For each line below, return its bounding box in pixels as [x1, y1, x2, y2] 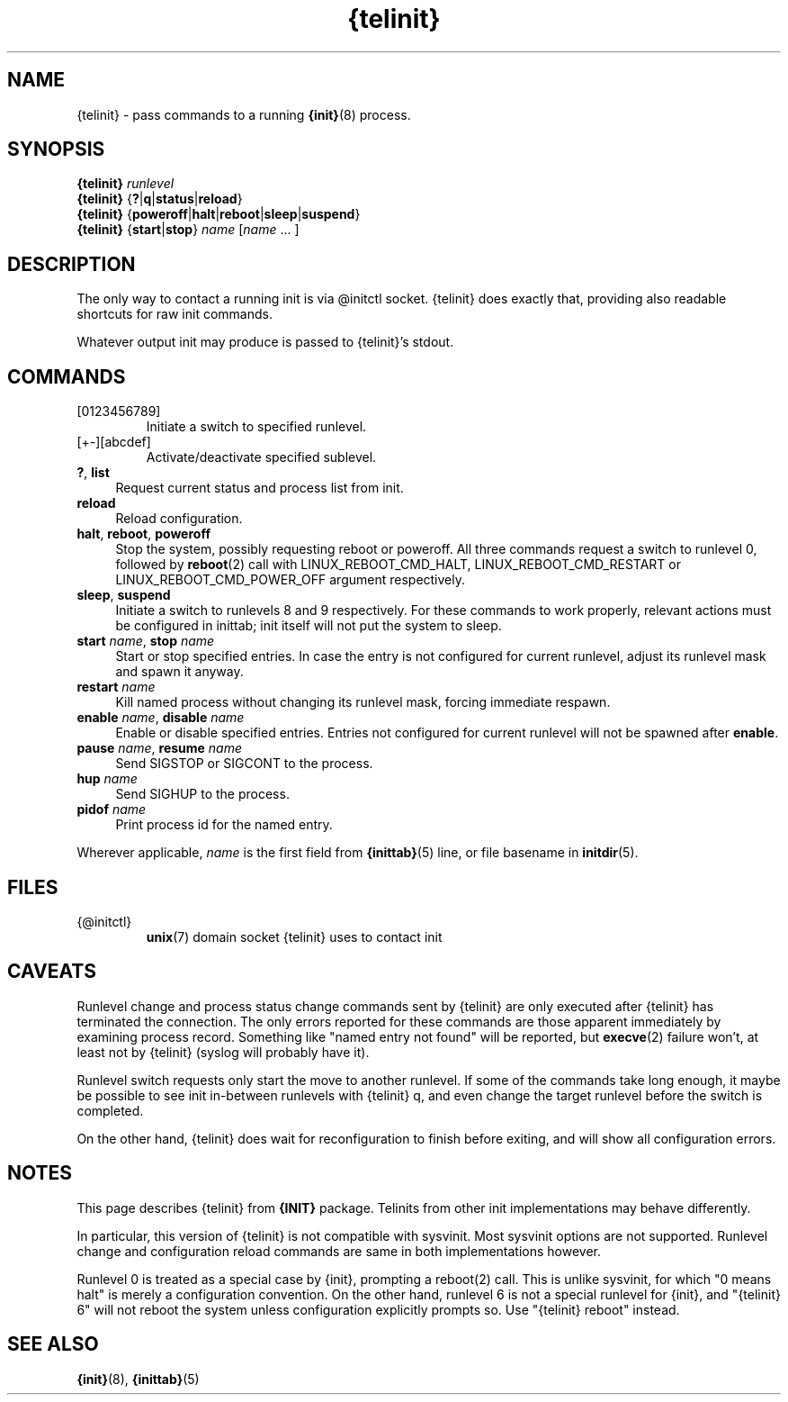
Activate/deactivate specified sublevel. [146, 449, 377, 466]
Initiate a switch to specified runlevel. [146, 419, 367, 435]
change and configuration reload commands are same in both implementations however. [76, 1243, 602, 1259]
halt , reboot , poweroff [76, 526, 210, 542]
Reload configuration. [115, 511, 243, 527]
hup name [76, 771, 138, 787]
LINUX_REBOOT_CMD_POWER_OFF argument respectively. [115, 572, 466, 588]
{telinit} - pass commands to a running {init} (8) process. [76, 106, 411, 122]
